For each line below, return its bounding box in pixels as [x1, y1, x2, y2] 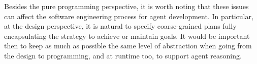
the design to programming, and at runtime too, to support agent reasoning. [4, 50, 242, 60]
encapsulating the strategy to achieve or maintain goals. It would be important [4, 30, 250, 41]
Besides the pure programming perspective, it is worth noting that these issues [4, 1, 249, 11]
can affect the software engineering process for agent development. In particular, [4, 11, 253, 21]
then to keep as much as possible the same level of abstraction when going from [4, 40, 252, 51]
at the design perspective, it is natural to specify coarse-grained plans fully [4, 21, 237, 31]
